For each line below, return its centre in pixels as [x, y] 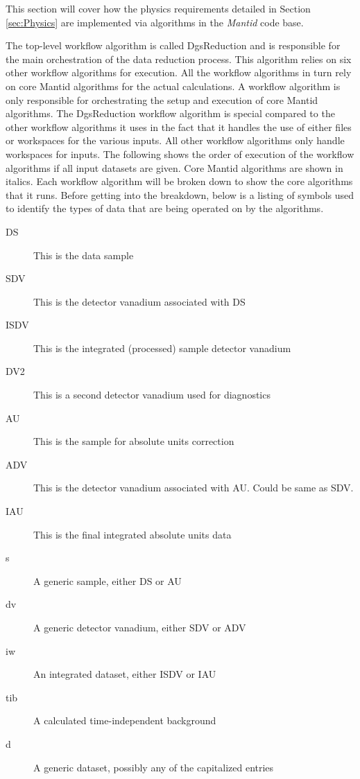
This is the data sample [84, 255]
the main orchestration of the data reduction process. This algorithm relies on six [179, 59]
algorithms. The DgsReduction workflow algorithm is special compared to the [170, 113]
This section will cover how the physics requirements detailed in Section [158, 8]
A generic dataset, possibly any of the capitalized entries [154, 767]
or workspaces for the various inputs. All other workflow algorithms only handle [175, 140]
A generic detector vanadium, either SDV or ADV [140, 627]
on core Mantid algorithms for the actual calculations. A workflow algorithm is [173, 86]
